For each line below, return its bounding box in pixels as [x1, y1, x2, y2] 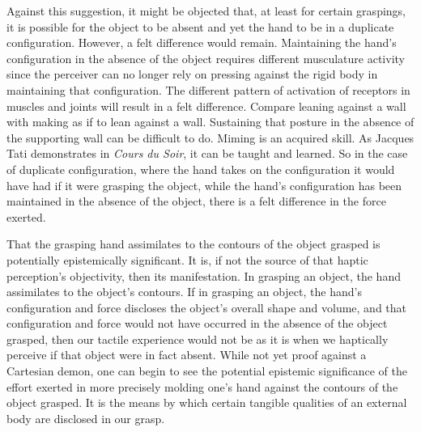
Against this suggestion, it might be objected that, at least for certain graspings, [6, 2, 406, 19]
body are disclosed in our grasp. [6, 409, 165, 426]
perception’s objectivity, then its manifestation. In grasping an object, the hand [6, 267, 401, 284]
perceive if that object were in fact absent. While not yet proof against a [6, 346, 367, 363]
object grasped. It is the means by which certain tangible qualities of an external [6, 394, 407, 411]
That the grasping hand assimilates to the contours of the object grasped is [6, 235, 381, 252]
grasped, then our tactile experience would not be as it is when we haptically [6, 330, 389, 347]
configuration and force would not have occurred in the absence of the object [6, 315, 388, 332]
